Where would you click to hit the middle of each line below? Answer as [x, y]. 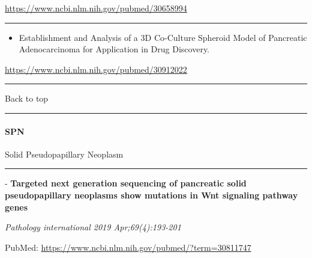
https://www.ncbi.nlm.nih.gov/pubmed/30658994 [96, 8]
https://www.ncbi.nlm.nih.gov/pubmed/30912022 [96, 69]
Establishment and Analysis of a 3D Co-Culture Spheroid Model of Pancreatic [163, 37]
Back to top [27, 98]
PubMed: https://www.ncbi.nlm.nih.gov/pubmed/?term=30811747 [128, 247]
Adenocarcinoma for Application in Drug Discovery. [114, 49]
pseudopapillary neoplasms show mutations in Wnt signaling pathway [151, 195]
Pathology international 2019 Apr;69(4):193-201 [93, 227]
